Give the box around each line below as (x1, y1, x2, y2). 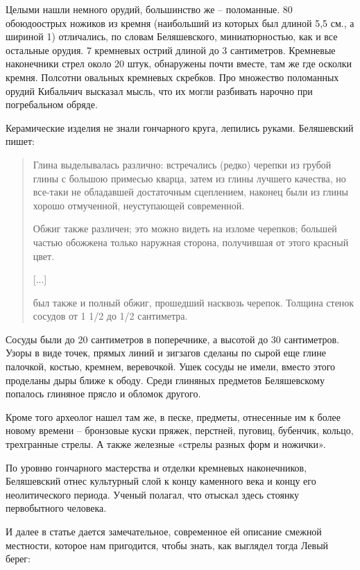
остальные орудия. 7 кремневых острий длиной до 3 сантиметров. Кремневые (6, 42, 336, 57)
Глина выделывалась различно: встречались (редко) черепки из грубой (33, 157, 332, 171)
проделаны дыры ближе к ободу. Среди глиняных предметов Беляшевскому (6, 372, 325, 387)
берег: (6, 551, 31, 566)
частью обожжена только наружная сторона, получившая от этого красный (33, 234, 349, 249)
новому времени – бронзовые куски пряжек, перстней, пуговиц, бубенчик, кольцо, (6, 423, 354, 438)
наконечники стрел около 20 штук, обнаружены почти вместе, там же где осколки (6, 56, 352, 71)
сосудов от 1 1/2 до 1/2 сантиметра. (33, 309, 188, 323)
